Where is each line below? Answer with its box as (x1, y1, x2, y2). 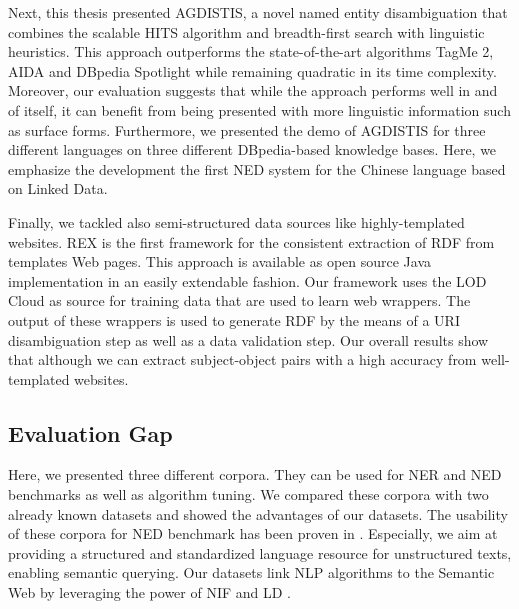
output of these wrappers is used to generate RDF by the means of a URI (8, 309, 460, 330)
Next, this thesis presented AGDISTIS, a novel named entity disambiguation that (8, 2, 508, 22)
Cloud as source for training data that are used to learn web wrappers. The (8, 290, 471, 311)
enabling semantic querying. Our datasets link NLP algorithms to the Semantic (8, 562, 495, 583)
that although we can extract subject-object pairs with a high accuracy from (8, 349, 477, 370)
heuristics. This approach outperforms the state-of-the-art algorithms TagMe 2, (8, 41, 494, 62)
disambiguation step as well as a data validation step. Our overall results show (8, 329, 489, 350)
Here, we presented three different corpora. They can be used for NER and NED (8, 464, 502, 485)
